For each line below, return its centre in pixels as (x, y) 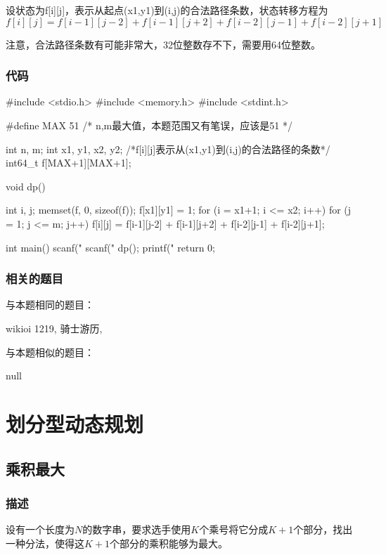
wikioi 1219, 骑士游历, (54, 328)
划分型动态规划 (75, 423)
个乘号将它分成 (234, 529)
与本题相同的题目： (50, 305)
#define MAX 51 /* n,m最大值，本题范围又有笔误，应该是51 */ (149, 125)
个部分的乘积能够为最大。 (169, 543)
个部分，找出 (323, 529)
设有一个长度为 (40, 529)
